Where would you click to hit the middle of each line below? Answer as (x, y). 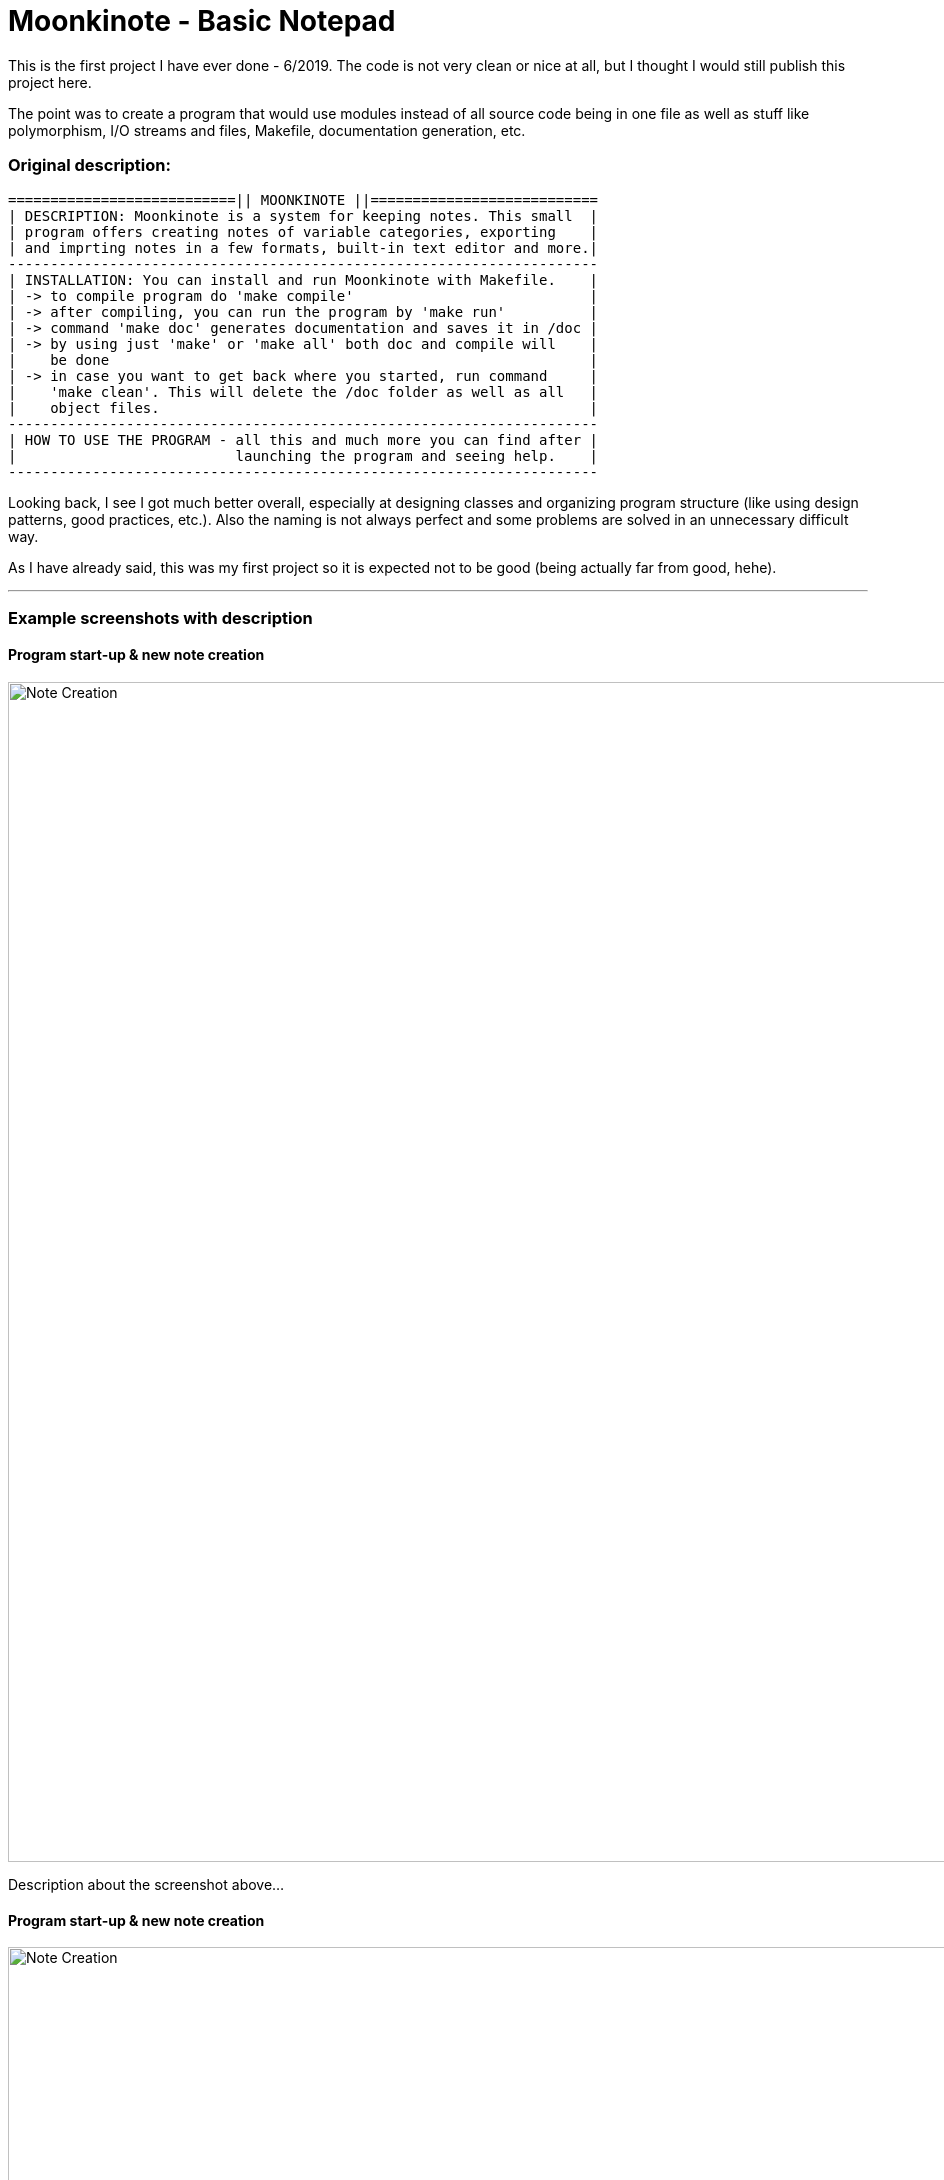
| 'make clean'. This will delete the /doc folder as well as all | (303, 391)
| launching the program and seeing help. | (303, 455)
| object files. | (303, 407)
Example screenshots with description (160, 617)
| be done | (303, 359)
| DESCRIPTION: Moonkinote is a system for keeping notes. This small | (303, 215)
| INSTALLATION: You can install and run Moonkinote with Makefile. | (303, 279)
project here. (50, 82)
